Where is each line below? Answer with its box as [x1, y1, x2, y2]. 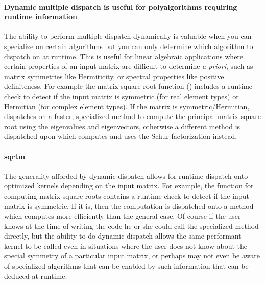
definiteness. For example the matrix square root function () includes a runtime [4, 81, 253, 91]
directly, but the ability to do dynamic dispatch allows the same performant [4, 230, 242, 241]
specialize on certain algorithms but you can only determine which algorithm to [4, 40, 253, 51]
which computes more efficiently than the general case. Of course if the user [4, 210, 241, 221]
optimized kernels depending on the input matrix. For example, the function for [4, 180, 254, 191]
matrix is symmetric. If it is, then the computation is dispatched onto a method [4, 200, 254, 211]
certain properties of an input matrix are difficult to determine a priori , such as [4, 61, 253, 72]
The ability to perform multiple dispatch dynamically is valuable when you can [4, 31, 252, 41]
